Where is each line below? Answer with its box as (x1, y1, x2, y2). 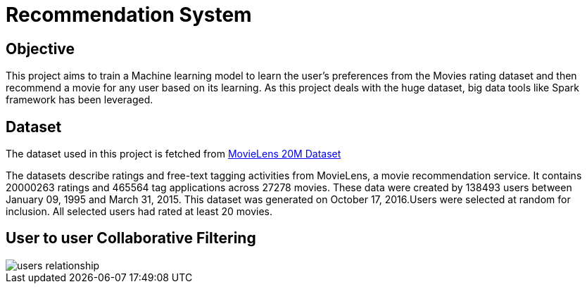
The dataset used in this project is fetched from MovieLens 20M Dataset (6, 148, 341, 160)
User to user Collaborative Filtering (6, 229, 256, 248)
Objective (6, 39, 75, 58)
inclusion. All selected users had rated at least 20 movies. (6, 205, 273, 218)
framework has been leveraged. (6, 94, 153, 106)
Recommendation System (6, 3, 252, 27)
